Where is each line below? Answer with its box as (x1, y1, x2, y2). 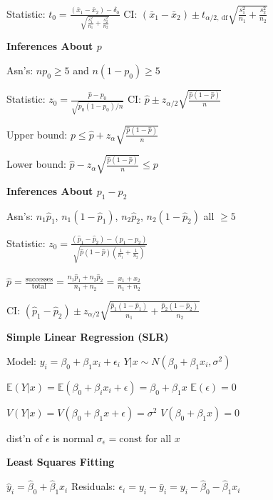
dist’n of (6, 430, 43, 445)
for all (145, 430, 172, 445)
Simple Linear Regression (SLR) (6, 329, 169, 344)
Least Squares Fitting (6, 454, 115, 469)
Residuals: (71, 479, 115, 494)
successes (25, 275, 53, 283)
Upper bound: (6, 126, 68, 141)
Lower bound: (6, 156, 66, 171)
